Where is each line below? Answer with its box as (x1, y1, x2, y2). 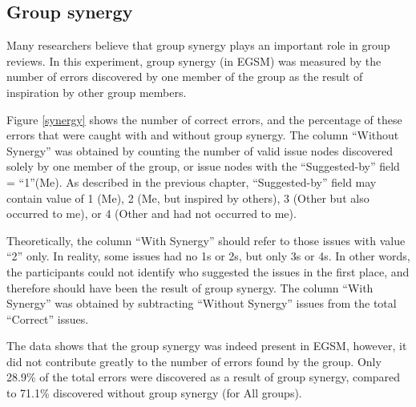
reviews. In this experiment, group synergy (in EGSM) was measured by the (6, 52, 382, 69)
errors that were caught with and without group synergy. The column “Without (6, 127, 399, 143)
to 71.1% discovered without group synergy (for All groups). (6, 385, 302, 401)
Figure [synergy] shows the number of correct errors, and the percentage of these (6, 111, 402, 127)
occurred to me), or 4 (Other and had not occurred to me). (6, 205, 297, 222)
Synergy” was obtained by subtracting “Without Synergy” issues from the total (6, 295, 397, 312)
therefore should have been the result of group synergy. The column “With (6, 279, 374, 296)
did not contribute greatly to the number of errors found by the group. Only (6, 353, 382, 369)
